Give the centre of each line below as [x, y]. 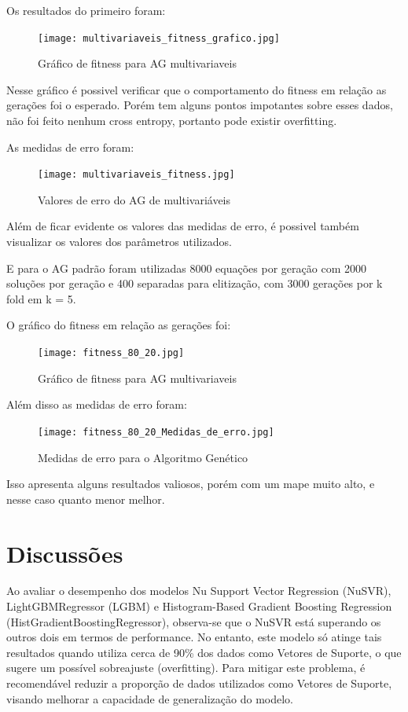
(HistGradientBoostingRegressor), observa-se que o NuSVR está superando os [194, 621]
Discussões [65, 553]
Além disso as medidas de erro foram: [97, 404]
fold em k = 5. [41, 298]
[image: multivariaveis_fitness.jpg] [136, 175]
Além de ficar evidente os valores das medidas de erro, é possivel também [183, 226]
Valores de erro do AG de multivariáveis [134, 199]
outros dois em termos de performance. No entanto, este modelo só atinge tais [194, 637]
